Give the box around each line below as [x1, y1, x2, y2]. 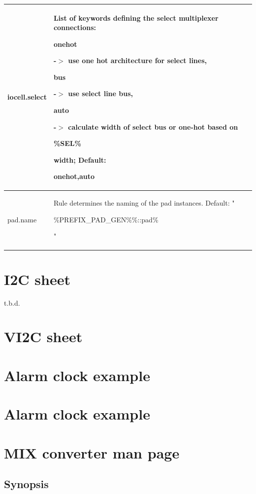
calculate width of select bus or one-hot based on [68, 121, 238, 132]
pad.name [7, 214, 37, 224]
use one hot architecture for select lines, [68, 55, 207, 66]
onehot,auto [53, 171, 95, 181]
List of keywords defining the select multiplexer [53, 12, 219, 23]
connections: [53, 22, 96, 33]
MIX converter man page [4, 442, 180, 462]
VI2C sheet [4, 326, 83, 347]
